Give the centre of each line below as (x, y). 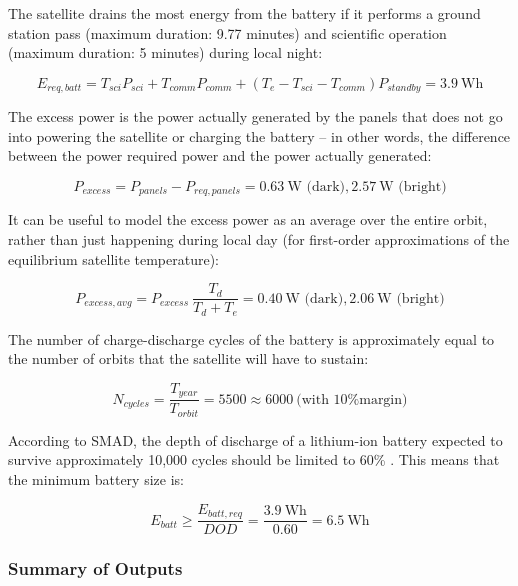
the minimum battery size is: (96, 479)
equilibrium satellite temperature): (113, 258)
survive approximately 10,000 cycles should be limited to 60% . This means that (254, 459)
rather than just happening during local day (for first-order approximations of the (259, 239)
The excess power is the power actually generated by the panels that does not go (255, 116)
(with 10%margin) (352, 399)
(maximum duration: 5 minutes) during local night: (165, 52)
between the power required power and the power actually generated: (220, 155)
